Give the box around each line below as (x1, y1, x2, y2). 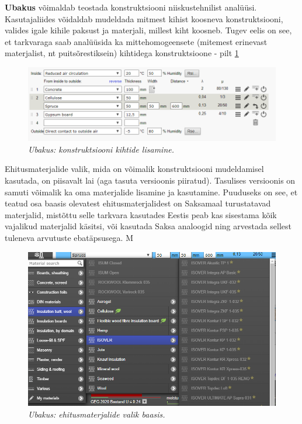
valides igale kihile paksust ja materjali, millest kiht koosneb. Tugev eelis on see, (5, 24, 292, 36)
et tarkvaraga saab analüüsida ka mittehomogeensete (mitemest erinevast (5, 35, 268, 47)
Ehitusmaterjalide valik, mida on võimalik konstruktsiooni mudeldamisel (5, 163, 264, 175)
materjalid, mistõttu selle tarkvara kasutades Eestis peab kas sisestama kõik (5, 208, 277, 220)
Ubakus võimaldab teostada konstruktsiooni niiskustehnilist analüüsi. (5, 1, 257, 13)
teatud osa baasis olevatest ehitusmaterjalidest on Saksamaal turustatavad (5, 197, 271, 209)
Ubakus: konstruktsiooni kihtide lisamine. (28, 143, 174, 155)
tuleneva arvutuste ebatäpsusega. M (5, 231, 133, 243)
